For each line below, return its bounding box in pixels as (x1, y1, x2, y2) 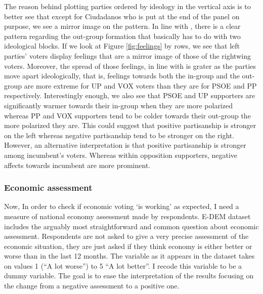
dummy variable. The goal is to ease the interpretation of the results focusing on (4, 270, 254, 281)
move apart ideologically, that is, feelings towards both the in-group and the (4, 70, 240, 81)
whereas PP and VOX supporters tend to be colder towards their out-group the (4, 110, 251, 120)
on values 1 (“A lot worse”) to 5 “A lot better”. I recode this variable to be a (4, 260, 242, 271)
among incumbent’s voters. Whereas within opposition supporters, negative (4, 149, 238, 160)
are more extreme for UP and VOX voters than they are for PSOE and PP (24, 80, 257, 91)
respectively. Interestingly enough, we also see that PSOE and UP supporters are (4, 90, 255, 101)
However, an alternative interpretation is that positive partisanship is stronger (4, 140, 246, 150)
